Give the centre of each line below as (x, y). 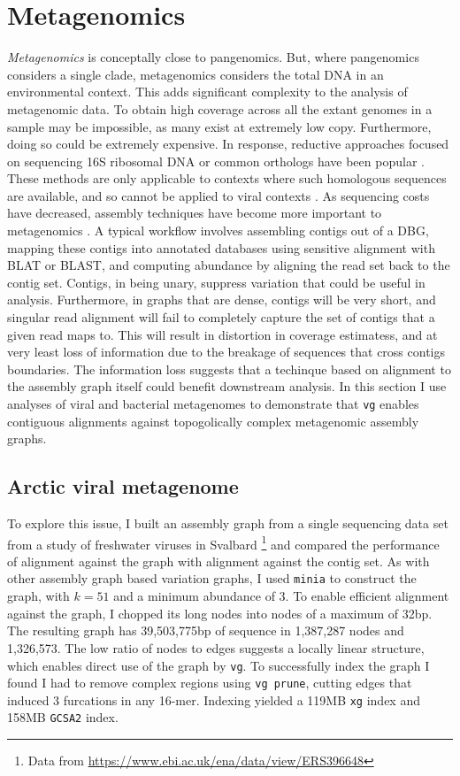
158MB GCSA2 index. (63, 717)
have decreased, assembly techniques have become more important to (195, 213)
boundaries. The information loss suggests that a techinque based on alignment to (229, 369)
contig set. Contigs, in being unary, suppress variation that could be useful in (216, 282)
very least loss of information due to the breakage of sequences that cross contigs (226, 352)
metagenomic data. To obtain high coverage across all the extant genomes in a (220, 108)
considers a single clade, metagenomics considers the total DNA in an (195, 74)
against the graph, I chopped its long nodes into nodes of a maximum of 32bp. (220, 613)
